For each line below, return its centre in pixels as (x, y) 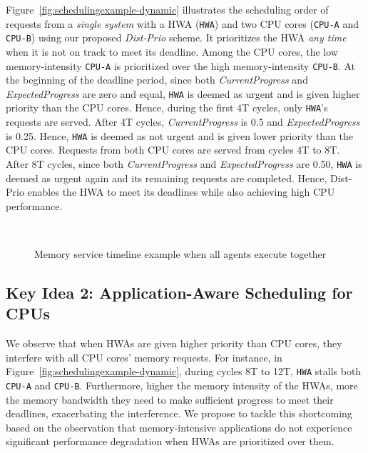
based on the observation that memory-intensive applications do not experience (179, 427)
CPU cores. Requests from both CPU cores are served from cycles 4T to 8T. (173, 150)
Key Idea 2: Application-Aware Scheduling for (179, 292)
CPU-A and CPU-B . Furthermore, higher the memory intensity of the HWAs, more (182, 385)
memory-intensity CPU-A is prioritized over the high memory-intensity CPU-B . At (181, 65)
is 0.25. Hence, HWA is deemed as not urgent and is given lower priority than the (180, 135)
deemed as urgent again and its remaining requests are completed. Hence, (167, 178)
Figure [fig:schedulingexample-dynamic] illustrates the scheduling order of (167, 9)
